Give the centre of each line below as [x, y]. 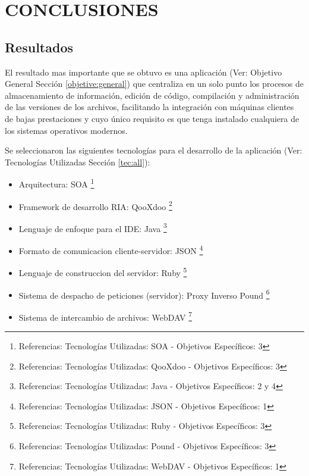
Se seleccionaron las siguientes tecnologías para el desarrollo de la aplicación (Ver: [154, 150]
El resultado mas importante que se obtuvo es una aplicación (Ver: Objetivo [144, 72]
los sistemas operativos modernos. [66, 130]
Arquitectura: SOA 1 [56, 183]
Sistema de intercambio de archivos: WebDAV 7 [105, 316]
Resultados [39, 47]
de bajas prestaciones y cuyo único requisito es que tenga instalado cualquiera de [152, 118]
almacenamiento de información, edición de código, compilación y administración [152, 95]
